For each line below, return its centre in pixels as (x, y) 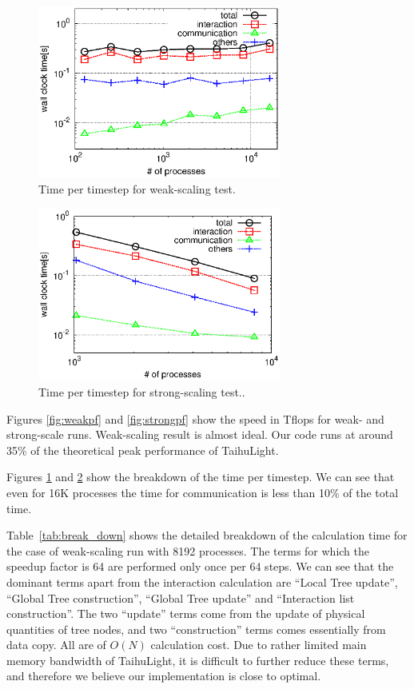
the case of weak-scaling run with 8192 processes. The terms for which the (188, 550)
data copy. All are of (56, 645)
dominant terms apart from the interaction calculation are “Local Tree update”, (202, 581)
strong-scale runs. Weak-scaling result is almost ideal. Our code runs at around (200, 434)
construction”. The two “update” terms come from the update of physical (186, 613)
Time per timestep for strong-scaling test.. (142, 391)
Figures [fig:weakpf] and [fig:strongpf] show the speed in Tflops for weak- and (195, 418)
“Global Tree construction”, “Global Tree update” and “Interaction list (181, 597)
